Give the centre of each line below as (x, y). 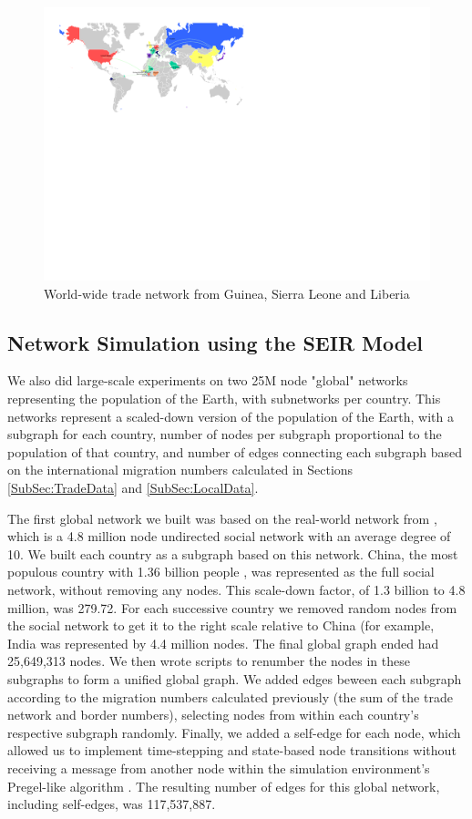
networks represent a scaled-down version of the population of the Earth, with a (231, 416)
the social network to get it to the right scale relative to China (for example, (221, 625)
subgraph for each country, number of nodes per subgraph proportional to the (225, 434)
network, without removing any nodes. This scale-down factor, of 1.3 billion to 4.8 (236, 589)
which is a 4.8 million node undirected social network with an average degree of (229, 536)
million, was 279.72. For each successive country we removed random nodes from (232, 607)
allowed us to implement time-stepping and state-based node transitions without (232, 750)
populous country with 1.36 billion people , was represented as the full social (221, 572)
